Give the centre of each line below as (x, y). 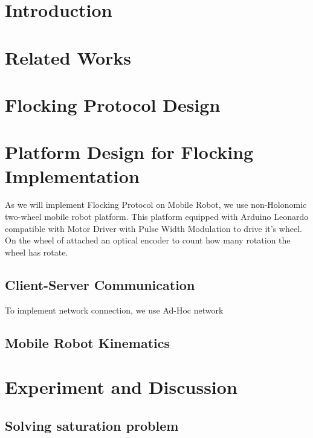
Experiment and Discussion (121, 387)
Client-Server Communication (100, 284)
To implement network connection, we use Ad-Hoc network (114, 310)
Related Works (68, 57)
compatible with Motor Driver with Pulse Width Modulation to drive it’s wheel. (153, 228)
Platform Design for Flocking (129, 152)
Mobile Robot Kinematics (88, 342)
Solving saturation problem (92, 425)
